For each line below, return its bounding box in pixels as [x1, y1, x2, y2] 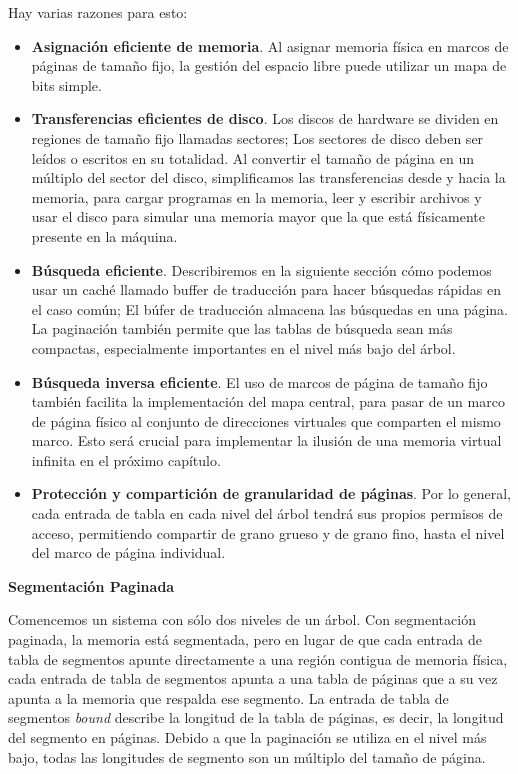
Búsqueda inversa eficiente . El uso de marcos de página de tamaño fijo [31, 371, 488, 392]
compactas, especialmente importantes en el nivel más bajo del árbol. [31, 337, 456, 358]
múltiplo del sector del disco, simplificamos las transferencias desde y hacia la [31, 167, 506, 188]
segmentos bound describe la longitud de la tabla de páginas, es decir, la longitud [8, 707, 504, 728]
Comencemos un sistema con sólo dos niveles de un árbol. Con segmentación [8, 609, 476, 630]
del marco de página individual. [31, 542, 226, 563]
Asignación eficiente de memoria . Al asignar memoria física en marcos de [31, 35, 509, 56]
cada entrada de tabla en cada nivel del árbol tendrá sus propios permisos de [31, 503, 503, 524]
